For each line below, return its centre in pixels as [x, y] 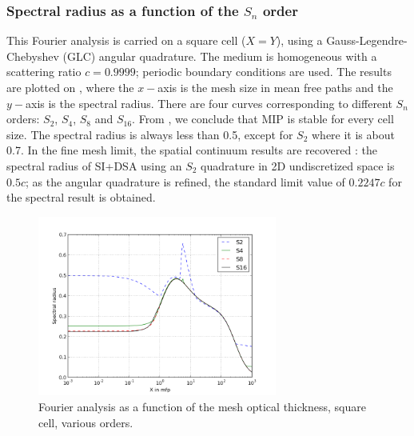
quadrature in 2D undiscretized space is [298, 165]
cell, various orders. [86, 422]
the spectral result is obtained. [81, 197]
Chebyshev [33, 56]
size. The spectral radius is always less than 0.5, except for [150, 134]
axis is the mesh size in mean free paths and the [275, 87]
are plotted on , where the [70, 87]
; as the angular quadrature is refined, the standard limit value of [185, 181]
